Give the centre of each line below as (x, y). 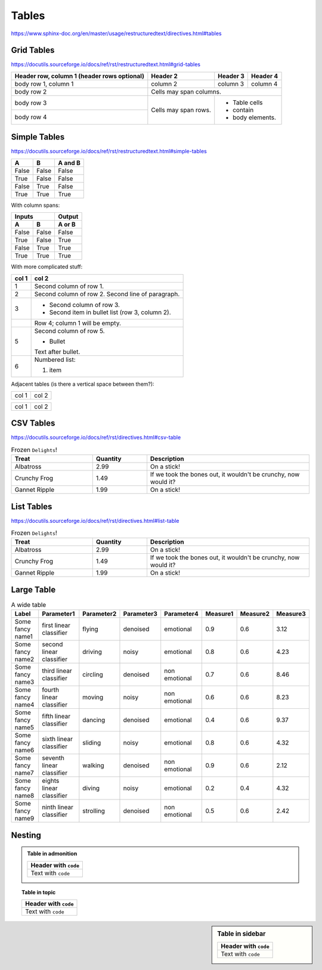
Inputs (24, 216)
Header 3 (231, 76)
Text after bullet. (57, 352)
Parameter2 (100, 614)
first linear (56, 625)
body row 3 (31, 103)
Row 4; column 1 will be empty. (78, 323)
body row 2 (31, 91)
